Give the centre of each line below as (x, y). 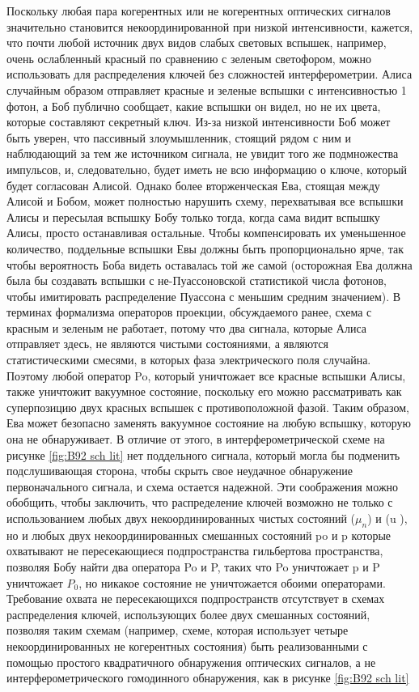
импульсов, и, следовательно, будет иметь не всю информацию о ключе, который (207, 169)
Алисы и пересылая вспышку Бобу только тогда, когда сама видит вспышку (193, 217)
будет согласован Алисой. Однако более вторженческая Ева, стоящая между (193, 185)
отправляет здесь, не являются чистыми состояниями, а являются (168, 344)
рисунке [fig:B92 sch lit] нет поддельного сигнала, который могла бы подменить (203, 454)
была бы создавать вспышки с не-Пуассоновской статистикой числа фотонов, (197, 280)
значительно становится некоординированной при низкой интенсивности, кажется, (210, 26)
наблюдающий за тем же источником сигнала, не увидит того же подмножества (203, 153)
